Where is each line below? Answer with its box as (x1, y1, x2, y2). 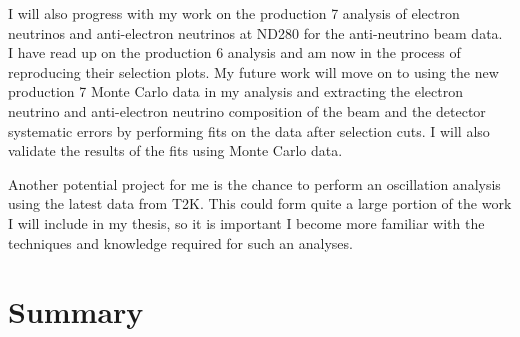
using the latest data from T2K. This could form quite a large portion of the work (8, 193, 512, 214)
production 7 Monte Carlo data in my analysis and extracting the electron (8, 81, 463, 102)
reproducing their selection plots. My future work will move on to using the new (8, 61, 499, 82)
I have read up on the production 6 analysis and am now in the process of (8, 42, 461, 63)
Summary (8, 291, 144, 332)
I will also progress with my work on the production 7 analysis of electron (8, 3, 460, 23)
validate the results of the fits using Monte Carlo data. (8, 140, 343, 161)
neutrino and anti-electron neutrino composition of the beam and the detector (8, 100, 486, 121)
